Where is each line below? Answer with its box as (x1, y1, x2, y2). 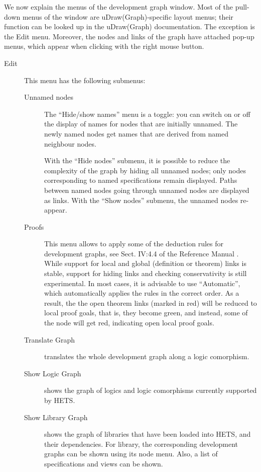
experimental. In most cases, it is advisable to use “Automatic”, (44, 278, 240, 288)
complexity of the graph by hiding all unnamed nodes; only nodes (44, 165, 246, 175)
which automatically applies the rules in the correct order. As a (44, 288, 239, 298)
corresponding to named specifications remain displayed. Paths (44, 175, 237, 185)
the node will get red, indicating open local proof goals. (44, 317, 214, 328)
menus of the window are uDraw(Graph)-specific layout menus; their (22, 11, 233, 22)
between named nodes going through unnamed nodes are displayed (44, 184, 249, 195)
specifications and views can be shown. (44, 458, 163, 468)
